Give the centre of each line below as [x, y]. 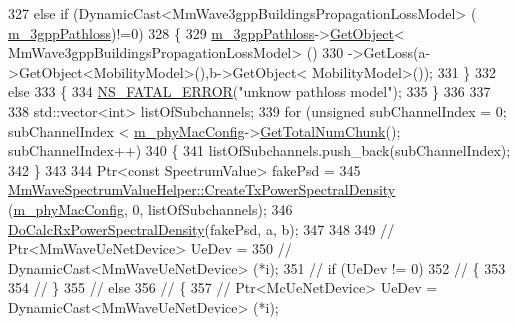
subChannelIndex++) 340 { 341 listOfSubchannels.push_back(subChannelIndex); [259, 150]
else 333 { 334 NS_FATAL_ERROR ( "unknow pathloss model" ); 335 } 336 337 [249, 91]
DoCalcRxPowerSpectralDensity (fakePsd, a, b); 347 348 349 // [201, 228]
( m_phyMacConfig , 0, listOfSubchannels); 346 [150, 208]
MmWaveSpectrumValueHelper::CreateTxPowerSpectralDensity [202, 189]
